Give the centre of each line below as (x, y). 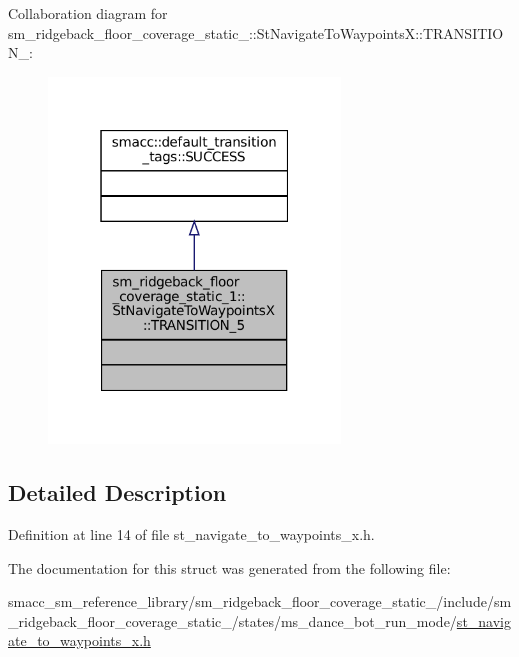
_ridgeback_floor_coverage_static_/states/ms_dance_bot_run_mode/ (232, 620)
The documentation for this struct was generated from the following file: (229, 567)
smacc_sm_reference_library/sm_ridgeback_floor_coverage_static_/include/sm (260, 601)
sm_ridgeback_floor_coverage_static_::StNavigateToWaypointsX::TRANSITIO (256, 32)
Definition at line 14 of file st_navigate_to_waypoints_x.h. (191, 534)
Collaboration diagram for (88, 13)
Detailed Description (117, 492)
